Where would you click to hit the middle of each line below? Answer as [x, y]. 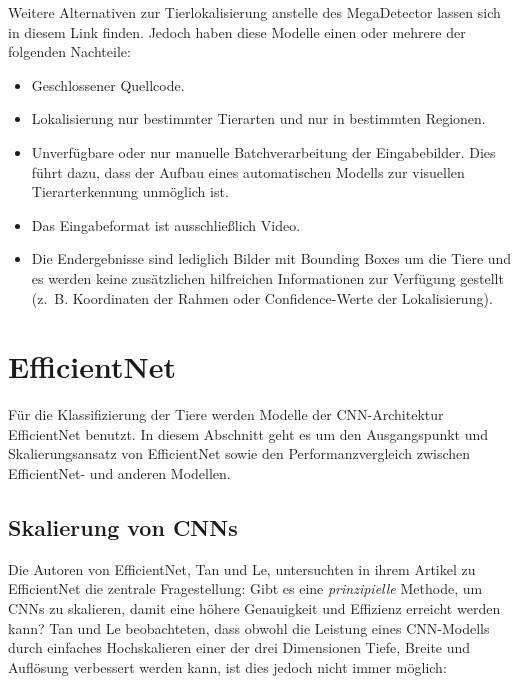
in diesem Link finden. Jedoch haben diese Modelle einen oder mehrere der [237, 31]
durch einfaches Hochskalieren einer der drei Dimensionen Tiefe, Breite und [239, 647]
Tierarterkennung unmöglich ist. [130, 191]
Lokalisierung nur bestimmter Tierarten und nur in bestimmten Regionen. [258, 118]
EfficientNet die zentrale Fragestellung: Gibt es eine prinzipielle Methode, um [245, 588]
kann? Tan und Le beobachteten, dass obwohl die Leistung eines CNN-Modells [249, 627]
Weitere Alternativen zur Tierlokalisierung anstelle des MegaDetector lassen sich [254, 12]
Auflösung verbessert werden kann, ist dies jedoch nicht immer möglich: [227, 666]
